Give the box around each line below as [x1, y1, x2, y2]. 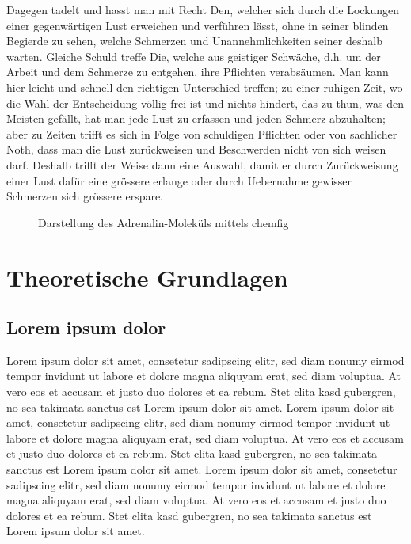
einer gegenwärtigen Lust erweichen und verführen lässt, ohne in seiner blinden [6, 17, 389, 33]
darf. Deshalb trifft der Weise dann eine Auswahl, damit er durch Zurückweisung [6, 156, 398, 173]
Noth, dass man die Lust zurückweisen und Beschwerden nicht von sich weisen [6, 141, 386, 158]
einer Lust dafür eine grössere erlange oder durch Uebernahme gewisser [6, 172, 352, 188]
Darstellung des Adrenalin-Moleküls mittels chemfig [38, 214, 289, 230]
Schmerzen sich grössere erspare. [6, 188, 164, 204]
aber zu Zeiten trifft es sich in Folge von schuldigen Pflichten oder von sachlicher [6, 125, 398, 142]
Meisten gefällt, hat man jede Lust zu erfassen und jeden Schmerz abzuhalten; [6, 110, 386, 127]
